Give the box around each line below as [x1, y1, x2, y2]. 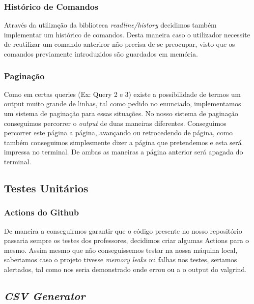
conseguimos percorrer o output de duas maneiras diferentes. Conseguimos [4, 118, 226, 128]
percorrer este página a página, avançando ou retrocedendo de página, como [4, 127, 233, 138]
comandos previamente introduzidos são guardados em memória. [4, 49, 198, 59]
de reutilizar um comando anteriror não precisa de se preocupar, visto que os [4, 39, 235, 49]
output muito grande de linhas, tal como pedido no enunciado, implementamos [4, 98, 241, 109]
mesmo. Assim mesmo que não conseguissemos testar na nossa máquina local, [4, 244, 238, 255]
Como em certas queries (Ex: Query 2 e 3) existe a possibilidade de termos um [4, 89, 241, 99]
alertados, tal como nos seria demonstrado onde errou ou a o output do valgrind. [4, 264, 247, 274]
